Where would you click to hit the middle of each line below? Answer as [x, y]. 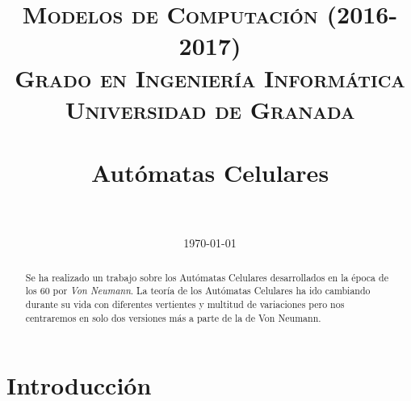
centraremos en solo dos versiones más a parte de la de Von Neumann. [173, 317]
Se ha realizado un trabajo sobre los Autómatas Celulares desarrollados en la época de [207, 277]
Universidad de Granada [210, 109]
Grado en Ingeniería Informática [210, 77]
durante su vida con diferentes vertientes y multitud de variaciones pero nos [185, 304]
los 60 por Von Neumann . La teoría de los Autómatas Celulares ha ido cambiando [198, 291]
